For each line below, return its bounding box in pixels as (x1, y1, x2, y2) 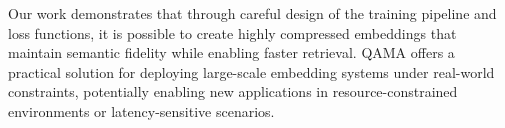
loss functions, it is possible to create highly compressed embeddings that (8, 22, 457, 43)
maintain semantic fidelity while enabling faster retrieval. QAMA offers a (8, 42, 455, 63)
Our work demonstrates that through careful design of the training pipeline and (8, 3, 497, 23)
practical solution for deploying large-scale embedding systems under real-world (8, 61, 495, 82)
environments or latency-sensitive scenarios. (8, 100, 275, 121)
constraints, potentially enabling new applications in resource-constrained (8, 81, 458, 102)
